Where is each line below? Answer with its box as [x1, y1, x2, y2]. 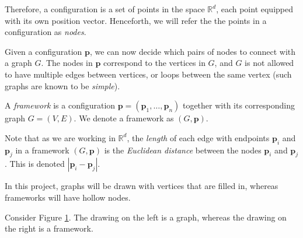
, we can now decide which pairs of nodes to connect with [90, 45, 296, 57]
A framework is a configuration [5, 99, 116, 111]
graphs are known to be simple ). [5, 79, 120, 92]
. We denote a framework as [74, 112, 174, 124]
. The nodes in [41, 57, 93, 69]
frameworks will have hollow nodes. [5, 191, 131, 203]
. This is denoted [5, 157, 65, 170]
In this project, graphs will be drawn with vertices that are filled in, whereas [5, 180, 278, 192]
